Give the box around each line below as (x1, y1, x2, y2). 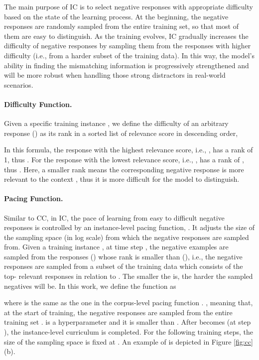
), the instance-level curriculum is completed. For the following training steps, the (4, 327, 253, 337)
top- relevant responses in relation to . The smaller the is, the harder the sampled (4, 271, 253, 281)
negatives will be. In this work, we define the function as (4, 280, 176, 291)
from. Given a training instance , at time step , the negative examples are (4, 241, 229, 252)
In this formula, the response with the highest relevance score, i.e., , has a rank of (4, 144, 253, 155)
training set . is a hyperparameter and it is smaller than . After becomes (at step (4, 317, 251, 327)
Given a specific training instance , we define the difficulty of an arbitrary (4, 118, 229, 128)
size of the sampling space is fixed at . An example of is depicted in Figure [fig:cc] (4, 336, 253, 347)
